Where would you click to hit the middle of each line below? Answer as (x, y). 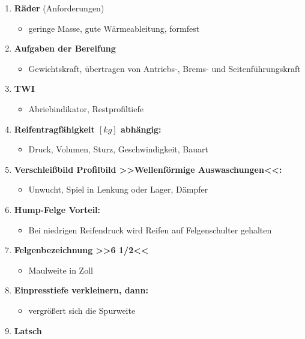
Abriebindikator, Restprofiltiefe (86, 108)
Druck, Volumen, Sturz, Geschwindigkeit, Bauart (118, 149)
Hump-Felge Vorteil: (57, 209)
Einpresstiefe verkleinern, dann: (81, 290)
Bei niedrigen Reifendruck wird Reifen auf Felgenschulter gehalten (150, 229)
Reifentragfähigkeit (54, 129)
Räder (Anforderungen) (59, 8)
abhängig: (141, 129)
